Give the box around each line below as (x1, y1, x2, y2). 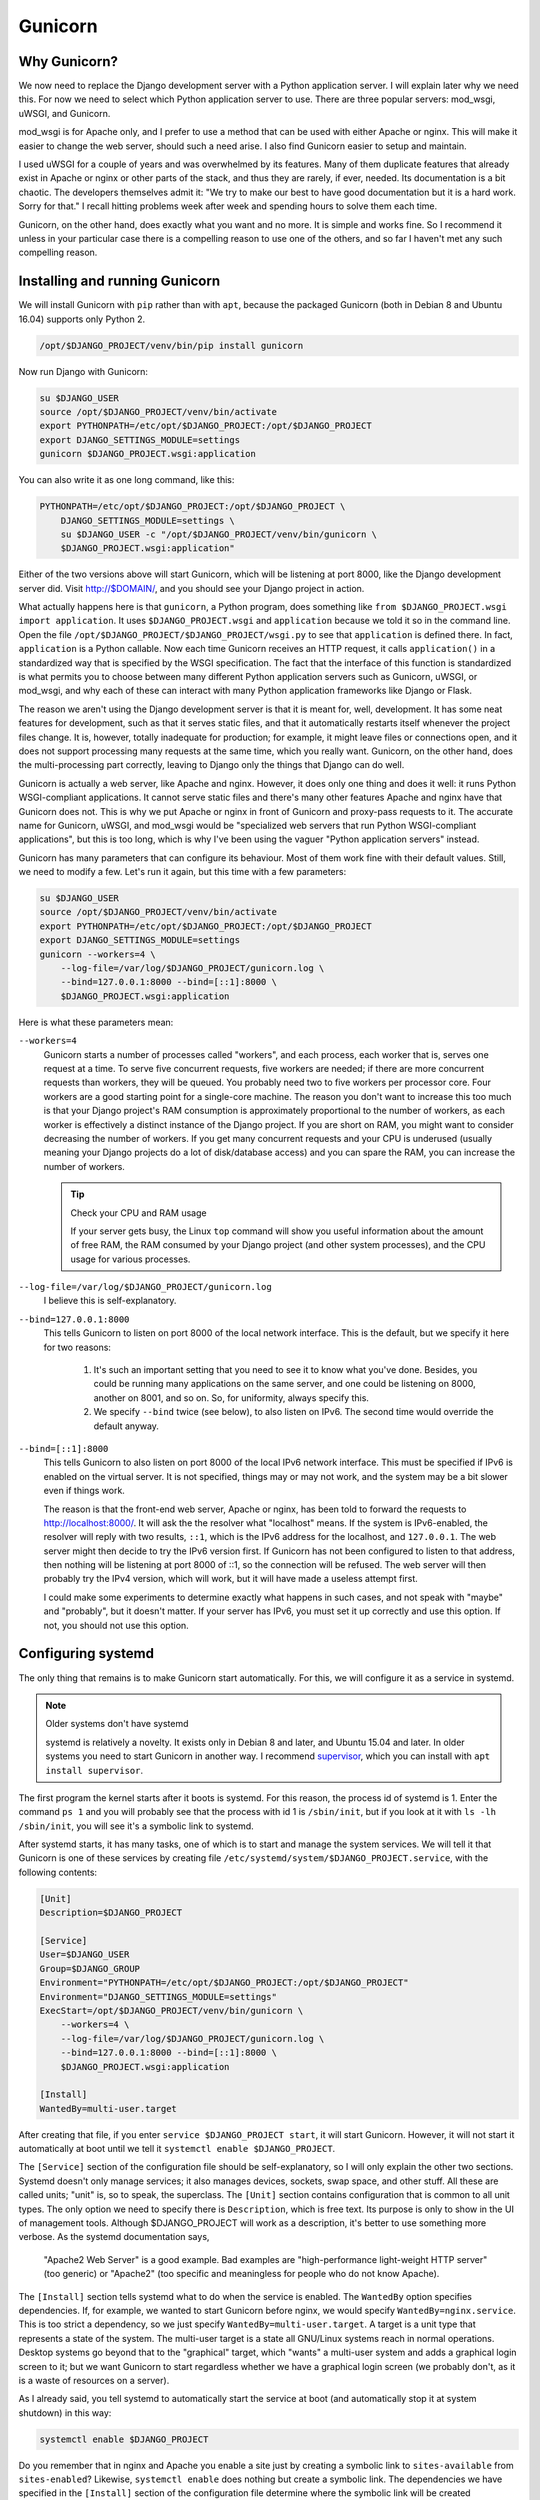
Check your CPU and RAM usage (70, 1206, 207, 1219)
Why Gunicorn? (18, 53, 119, 70)
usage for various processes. (70, 1253, 191, 1265)
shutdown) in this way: (18, 2406, 112, 2419)
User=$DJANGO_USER (39, 1949, 130, 1960)
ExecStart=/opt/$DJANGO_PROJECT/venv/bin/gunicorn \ (39, 2005, 304, 2016)
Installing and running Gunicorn (18, 273, 220, 290)
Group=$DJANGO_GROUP (39, 1963, 140, 1974)
